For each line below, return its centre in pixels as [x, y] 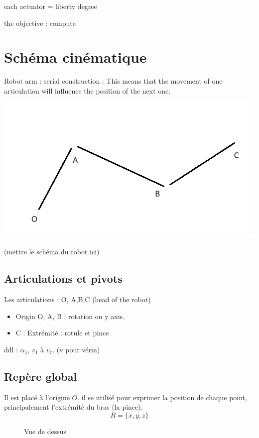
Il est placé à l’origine [37, 397]
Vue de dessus [45, 431]
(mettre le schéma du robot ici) [52, 252]
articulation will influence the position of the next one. [87, 90]
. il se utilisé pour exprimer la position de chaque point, [162, 397]
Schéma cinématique [75, 57]
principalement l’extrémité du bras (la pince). [73, 407]
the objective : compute [40, 23]
